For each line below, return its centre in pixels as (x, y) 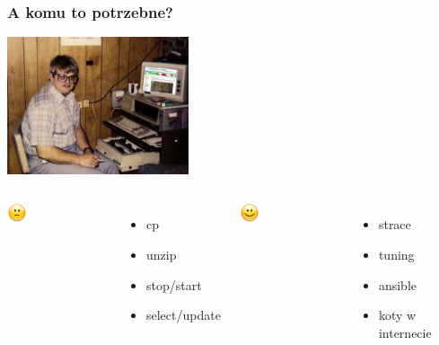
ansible (398, 284)
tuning (396, 254)
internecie (405, 332)
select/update (184, 315)
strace (395, 224)
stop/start (174, 284)
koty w (397, 315)
